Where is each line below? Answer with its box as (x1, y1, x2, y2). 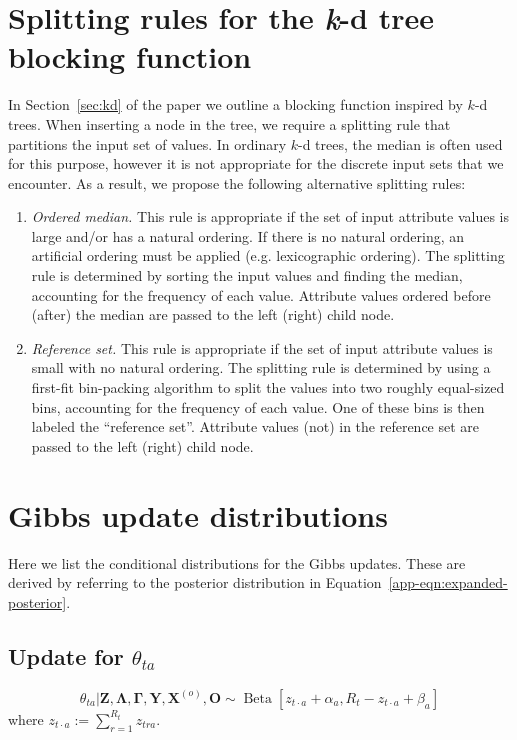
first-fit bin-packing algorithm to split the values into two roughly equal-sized (31, 377, 505, 398)
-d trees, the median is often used (298, 133, 503, 154)
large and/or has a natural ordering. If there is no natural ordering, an (31, 225, 465, 246)
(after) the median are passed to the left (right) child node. (31, 304, 395, 325)
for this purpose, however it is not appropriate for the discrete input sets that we (8, 153, 504, 174)
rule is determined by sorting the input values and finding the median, (31, 265, 463, 286)
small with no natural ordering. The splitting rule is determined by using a (31, 357, 491, 378)
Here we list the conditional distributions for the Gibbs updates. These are (8, 552, 466, 573)
